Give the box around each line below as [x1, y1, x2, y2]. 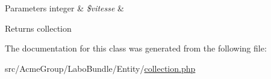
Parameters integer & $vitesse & [5, 2, 124, 14]
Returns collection [5, 22, 72, 34]
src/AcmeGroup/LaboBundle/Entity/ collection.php [5, 62, 196, 74]
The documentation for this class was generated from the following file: [5, 42, 267, 54]
